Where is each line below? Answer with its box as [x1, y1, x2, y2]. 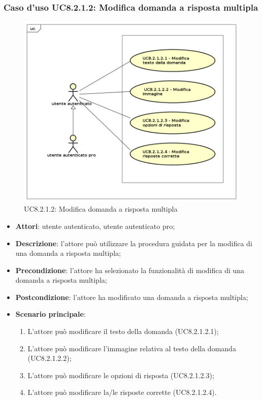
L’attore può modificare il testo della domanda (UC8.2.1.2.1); [27, 326, 219, 337]
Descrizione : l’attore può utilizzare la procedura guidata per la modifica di [15, 238, 252, 248]
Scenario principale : [15, 309, 86, 319]
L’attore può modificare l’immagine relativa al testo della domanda [27, 343, 236, 353]
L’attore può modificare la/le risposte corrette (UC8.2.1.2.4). [27, 387, 217, 397]
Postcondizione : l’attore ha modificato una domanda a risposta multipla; [15, 291, 248, 302]
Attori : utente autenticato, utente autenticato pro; [15, 220, 175, 231]
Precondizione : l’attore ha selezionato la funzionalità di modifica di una [15, 264, 245, 275]
